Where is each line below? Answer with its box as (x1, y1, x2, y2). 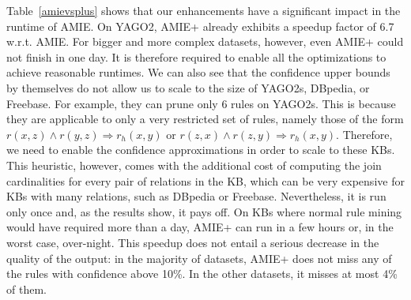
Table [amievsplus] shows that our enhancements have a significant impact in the (6, 2, 401, 18)
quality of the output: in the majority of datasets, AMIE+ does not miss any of (6, 249, 392, 266)
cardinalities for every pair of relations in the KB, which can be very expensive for (6, 172, 405, 189)
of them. (6, 280, 47, 297)
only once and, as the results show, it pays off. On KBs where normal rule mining (6, 203, 402, 219)
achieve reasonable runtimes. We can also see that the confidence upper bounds (6, 64, 390, 81)
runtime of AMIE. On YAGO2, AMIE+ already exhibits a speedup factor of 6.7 (6, 17, 394, 34)
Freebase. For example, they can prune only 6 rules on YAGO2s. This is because (6, 95, 396, 111)
